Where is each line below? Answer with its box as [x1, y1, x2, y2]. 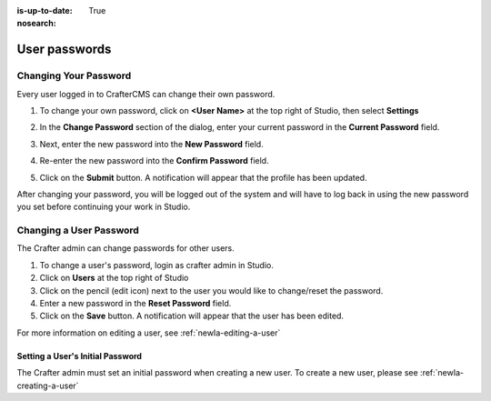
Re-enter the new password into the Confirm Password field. [39, 155, 269, 166]
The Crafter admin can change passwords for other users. [16, 243, 235, 254]
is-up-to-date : [16, 5, 73, 15]
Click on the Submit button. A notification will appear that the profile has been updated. [39, 172, 367, 183]
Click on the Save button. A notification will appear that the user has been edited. [39, 310, 345, 322]
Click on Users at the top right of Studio [39, 273, 189, 284]
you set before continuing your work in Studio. [16, 201, 191, 213]
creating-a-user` [16, 380, 79, 391]
